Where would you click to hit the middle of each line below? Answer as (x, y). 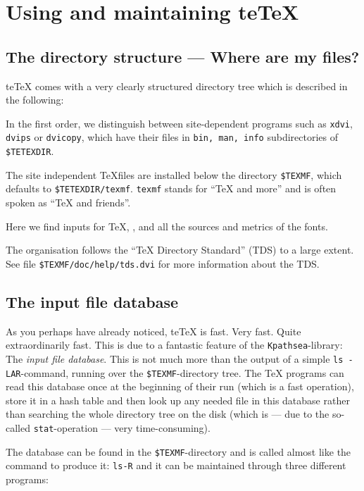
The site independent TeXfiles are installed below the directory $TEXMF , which (174, 174)
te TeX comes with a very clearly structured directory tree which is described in (177, 86)
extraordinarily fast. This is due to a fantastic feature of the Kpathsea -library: (174, 345)
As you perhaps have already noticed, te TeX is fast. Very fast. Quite (153, 331)
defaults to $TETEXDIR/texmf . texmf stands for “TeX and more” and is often (171, 188)
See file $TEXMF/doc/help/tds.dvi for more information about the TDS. (163, 263)
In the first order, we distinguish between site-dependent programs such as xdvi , (179, 123)
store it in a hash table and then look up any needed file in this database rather (178, 400)
